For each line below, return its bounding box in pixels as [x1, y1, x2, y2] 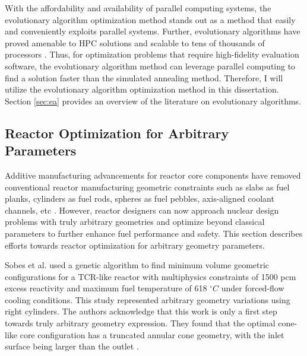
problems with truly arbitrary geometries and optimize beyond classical [5, 215, 265, 228]
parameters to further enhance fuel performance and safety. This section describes [5, 227, 303, 239]
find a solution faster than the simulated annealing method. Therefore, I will [5, 71, 283, 84]
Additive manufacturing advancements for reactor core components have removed [5, 169, 301, 181]
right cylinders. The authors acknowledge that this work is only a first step [5, 305, 277, 317]
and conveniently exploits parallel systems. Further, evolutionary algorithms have [5, 25, 300, 37]
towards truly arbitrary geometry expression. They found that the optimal [5, 317, 276, 329]
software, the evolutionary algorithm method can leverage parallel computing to [5, 59, 296, 72]
